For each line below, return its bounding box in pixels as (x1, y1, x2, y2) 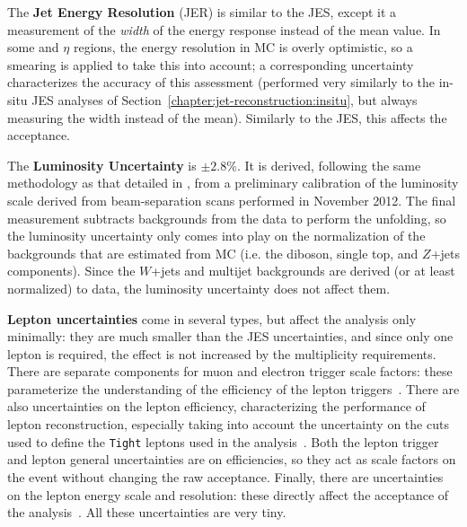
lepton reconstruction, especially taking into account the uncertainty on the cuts (7, 415, 449, 434)
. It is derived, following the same (236, 155, 421, 174)
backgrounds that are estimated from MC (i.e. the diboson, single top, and (7, 243, 419, 262)
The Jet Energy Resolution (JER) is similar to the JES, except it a (7, 3, 397, 21)
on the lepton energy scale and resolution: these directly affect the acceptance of (7, 485, 449, 504)
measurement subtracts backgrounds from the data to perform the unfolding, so (7, 208, 446, 227)
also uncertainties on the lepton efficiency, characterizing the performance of (7, 397, 426, 416)
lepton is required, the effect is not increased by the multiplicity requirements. (7, 344, 436, 363)
